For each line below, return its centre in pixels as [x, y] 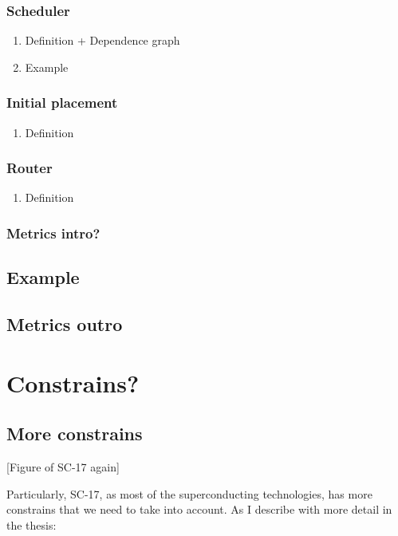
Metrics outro [65, 324]
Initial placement [62, 102]
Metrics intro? [53, 233]
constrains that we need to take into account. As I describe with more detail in [199, 509]
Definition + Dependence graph [102, 40]
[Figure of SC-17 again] [63, 467]
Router [30, 168]
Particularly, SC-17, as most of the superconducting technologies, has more [189, 493]
